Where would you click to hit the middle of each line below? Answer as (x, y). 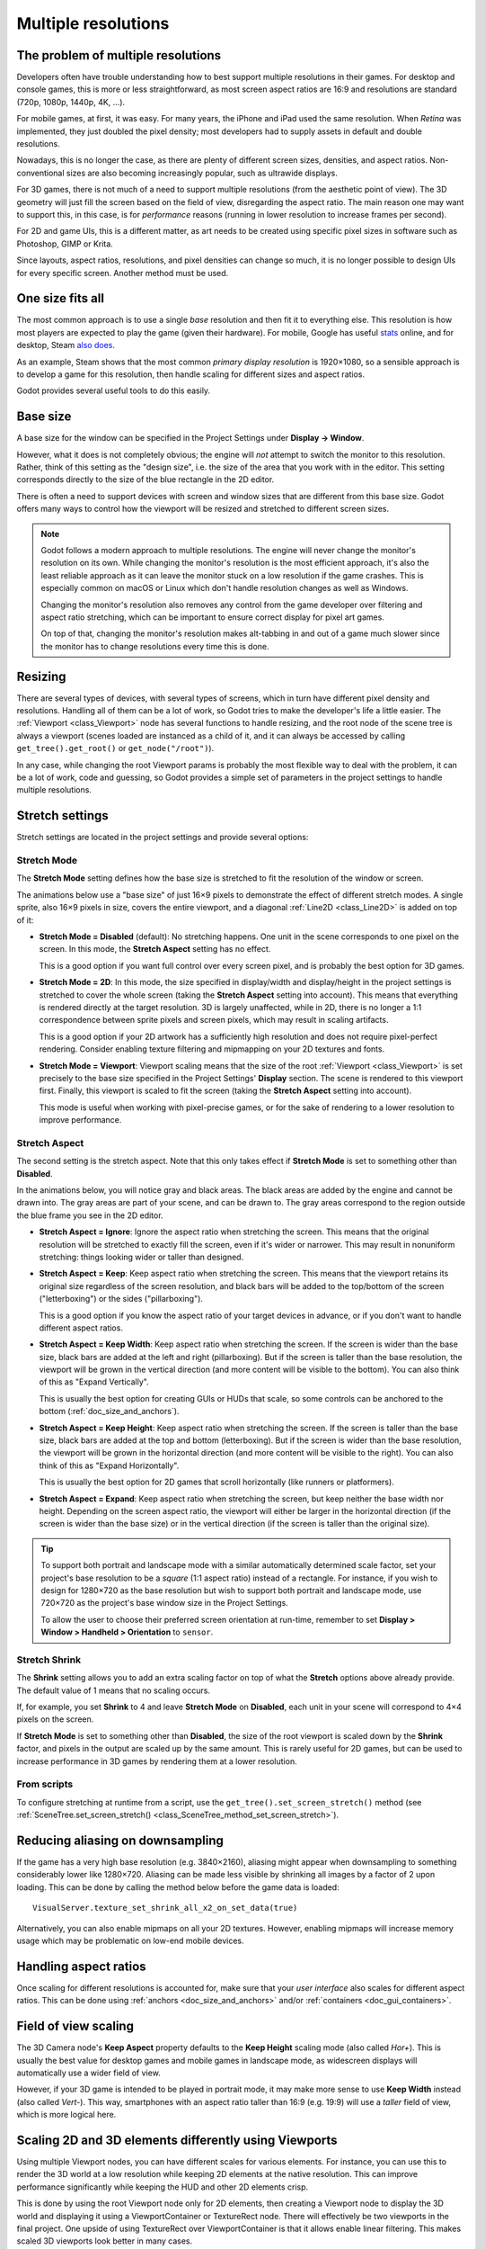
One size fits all (61, 298)
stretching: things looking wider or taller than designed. (141, 1257)
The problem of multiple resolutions (119, 55)
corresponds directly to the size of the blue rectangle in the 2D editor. (145, 479)
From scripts (45, 1784)
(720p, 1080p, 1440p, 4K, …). (71, 102)
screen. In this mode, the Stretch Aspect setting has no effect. (155, 949)
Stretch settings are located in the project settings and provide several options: (163, 838)
